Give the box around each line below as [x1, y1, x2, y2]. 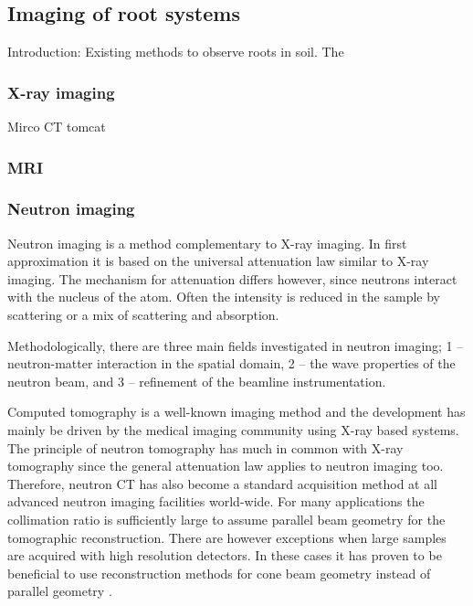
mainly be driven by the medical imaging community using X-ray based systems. [7, 420, 459, 440]
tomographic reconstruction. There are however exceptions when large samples [7, 527, 447, 547]
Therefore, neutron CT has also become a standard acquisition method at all [7, 473, 438, 493]
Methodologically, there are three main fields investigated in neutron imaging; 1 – [7, 335, 464, 355]
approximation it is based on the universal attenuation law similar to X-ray [7, 251, 429, 271]
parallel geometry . [7, 581, 112, 601]
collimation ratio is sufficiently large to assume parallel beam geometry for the [7, 509, 446, 528]
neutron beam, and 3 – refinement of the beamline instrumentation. [7, 371, 386, 390]
